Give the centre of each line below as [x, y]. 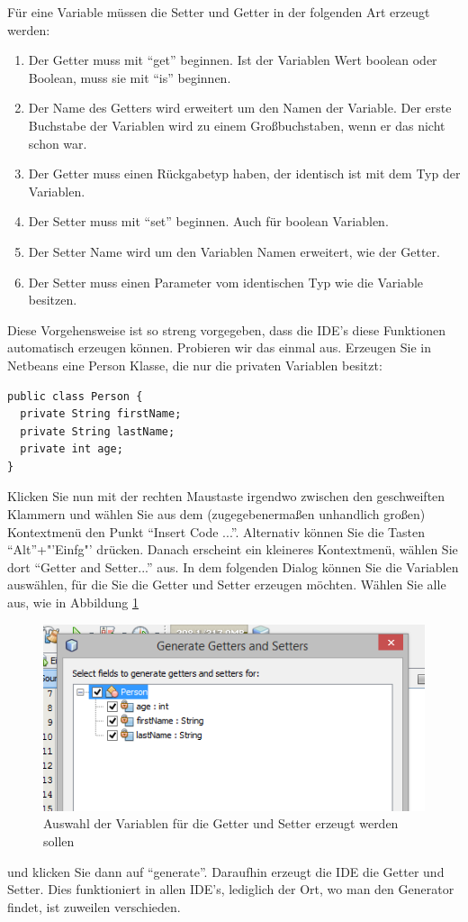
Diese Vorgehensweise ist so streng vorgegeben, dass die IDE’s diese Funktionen [226, 329]
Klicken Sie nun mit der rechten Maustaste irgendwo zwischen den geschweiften [226, 496]
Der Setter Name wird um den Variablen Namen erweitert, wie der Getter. [234, 251]
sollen [59, 840]
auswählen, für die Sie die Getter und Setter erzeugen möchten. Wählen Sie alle [227, 584]
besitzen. [53, 300]
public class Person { [75, 396]
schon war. [58, 143]
